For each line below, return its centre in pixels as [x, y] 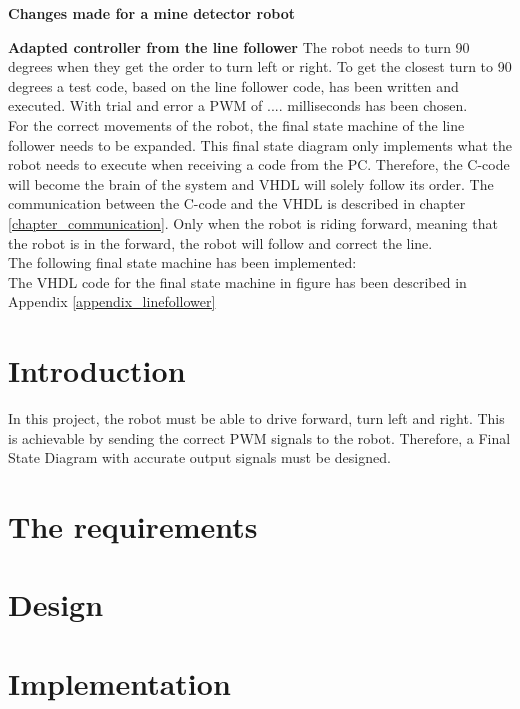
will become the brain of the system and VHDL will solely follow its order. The [251, 183]
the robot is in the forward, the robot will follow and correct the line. [220, 242]
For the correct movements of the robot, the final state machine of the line [236, 124]
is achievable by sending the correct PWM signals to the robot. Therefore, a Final [259, 437]
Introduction [97, 370]
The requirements [133, 526]
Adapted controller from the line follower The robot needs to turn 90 [239, 46]
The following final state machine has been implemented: [182, 262]
